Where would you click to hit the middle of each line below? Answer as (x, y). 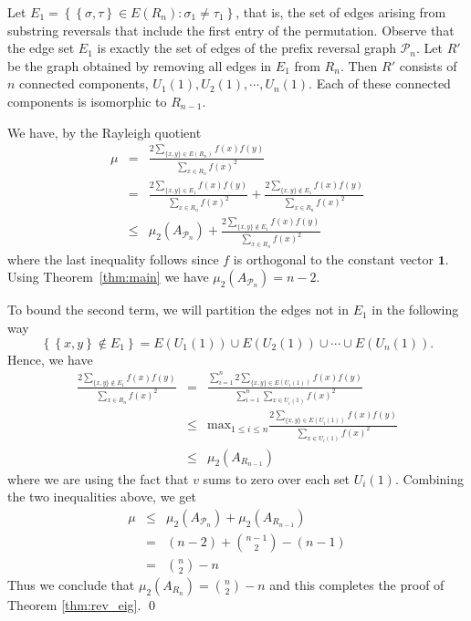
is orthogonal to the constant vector (334, 259)
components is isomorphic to (87, 101)
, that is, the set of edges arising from (341, 12)
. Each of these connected (380, 83)
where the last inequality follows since (113, 259)
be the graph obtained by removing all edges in (140, 65)
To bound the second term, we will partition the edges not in (178, 310)
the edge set (41, 48)
